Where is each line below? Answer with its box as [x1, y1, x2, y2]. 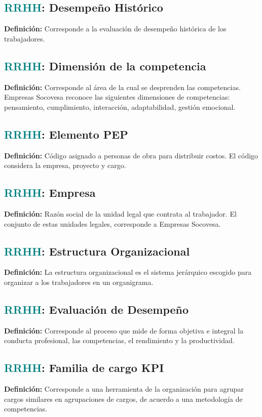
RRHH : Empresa [4, 185, 96, 200]
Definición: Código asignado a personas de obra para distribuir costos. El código [4, 150, 258, 160]
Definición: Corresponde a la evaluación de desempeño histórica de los [4, 23, 227, 34]
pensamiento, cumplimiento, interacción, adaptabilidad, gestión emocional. [4, 101, 236, 112]
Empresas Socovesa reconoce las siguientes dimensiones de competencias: [4, 92, 230, 102]
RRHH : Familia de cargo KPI [4, 360, 164, 376]
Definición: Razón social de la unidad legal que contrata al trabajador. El [4, 208, 237, 219]
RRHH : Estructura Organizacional [4, 243, 190, 259]
